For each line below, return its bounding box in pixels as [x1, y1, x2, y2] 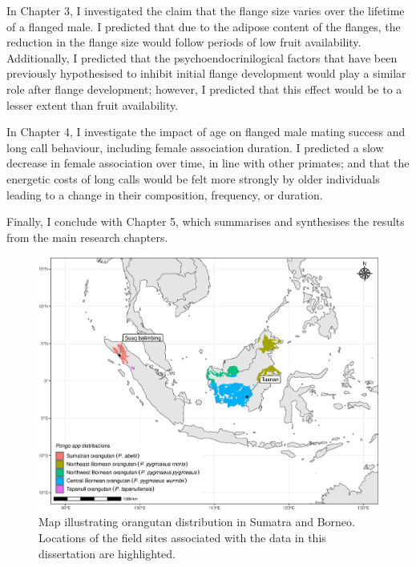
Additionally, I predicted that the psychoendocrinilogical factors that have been [6, 49, 398, 66]
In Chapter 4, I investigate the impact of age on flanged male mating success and [6, 123, 406, 140]
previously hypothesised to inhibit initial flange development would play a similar [6, 65, 406, 82]
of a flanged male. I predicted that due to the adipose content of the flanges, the [6, 18, 401, 34]
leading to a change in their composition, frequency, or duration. [6, 186, 323, 203]
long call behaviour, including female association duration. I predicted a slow [6, 139, 384, 155]
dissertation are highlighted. [38, 545, 176, 561]
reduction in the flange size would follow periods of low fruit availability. [6, 34, 361, 50]
